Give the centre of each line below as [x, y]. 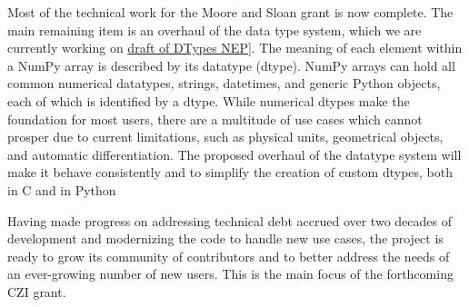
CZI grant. [37, 291]
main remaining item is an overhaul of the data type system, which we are [215, 30]
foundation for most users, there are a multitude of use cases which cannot [215, 119]
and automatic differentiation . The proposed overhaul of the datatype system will [234, 154]
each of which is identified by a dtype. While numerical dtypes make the [209, 100]
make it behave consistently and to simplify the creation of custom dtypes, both [230, 172]
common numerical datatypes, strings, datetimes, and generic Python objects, [224, 83]
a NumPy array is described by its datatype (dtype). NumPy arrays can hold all [231, 65]
